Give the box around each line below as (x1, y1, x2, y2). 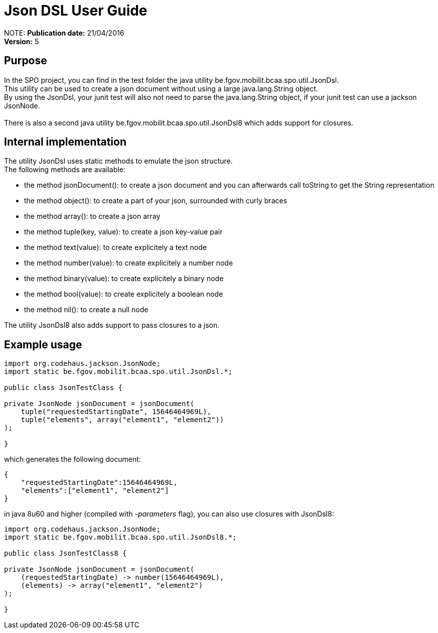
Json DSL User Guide (4, 2, 148, 19)
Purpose (4, 54, 47, 67)
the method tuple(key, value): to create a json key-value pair (24, 227, 223, 236)
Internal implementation (4, 136, 126, 149)
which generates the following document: (4, 455, 141, 464)
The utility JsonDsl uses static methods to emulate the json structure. (4, 157, 233, 166)
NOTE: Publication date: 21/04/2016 (4, 28, 124, 37)
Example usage (4, 338, 82, 351)
